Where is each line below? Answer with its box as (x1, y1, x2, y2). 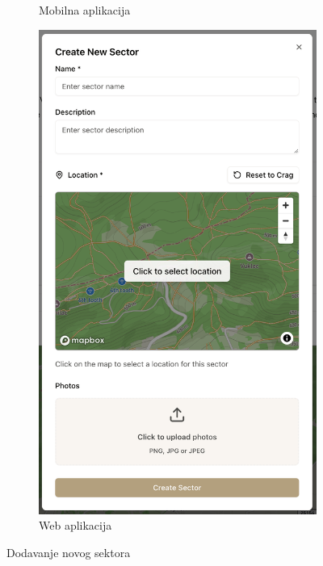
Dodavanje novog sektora (6, 543, 131, 560)
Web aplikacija (39, 517, 112, 534)
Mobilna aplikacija (39, 2, 131, 18)
